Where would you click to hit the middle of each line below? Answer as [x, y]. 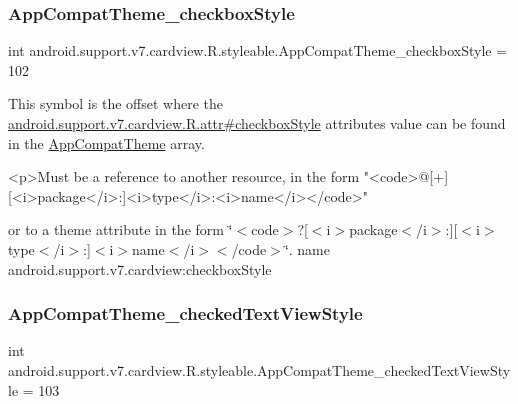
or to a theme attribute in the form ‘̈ [120, 229]
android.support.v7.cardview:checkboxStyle [140, 268]
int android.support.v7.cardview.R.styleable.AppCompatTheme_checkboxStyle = [258, 50]
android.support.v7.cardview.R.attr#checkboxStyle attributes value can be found [257, 123]
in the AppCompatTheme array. [106, 142]
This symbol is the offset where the [115, 103]
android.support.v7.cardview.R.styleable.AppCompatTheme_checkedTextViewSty [259, 369]
